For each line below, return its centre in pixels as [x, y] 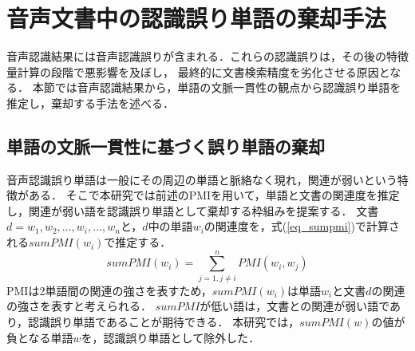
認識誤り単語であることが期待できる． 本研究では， [164, 321]
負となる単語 [40, 337]
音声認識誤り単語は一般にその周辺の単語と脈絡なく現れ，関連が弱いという [202, 179]
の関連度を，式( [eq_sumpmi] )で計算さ [302, 226]
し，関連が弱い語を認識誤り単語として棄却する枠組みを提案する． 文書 [193, 210]
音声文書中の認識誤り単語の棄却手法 [197, 18]
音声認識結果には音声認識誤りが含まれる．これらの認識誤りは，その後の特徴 [207, 56]
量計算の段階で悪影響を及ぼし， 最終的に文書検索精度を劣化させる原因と [198, 71]
